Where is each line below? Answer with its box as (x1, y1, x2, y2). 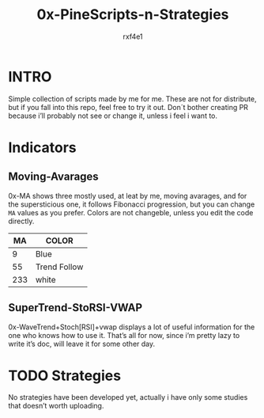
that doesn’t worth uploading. (8, 401, 104, 411)
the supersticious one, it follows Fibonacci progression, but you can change (8, 199, 255, 209)
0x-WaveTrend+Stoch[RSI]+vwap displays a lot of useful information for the (8, 322, 255, 332)
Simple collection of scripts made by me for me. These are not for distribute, (8, 93, 257, 104)
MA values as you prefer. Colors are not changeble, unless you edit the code (8, 207, 254, 217)
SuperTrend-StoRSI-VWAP (8, 301, 143, 314)
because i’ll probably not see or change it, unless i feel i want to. (8, 111, 218, 120)
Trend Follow (35, 261, 84, 272)
